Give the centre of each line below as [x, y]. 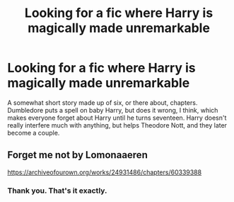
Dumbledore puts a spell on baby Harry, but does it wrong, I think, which [113, 110]
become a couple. [34, 133]
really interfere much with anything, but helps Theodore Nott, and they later [117, 125]
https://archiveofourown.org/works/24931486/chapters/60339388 [105, 172]
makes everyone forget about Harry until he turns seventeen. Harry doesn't [117, 118]
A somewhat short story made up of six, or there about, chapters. [103, 102]
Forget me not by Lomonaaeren [78, 155]
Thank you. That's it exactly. [57, 191]
